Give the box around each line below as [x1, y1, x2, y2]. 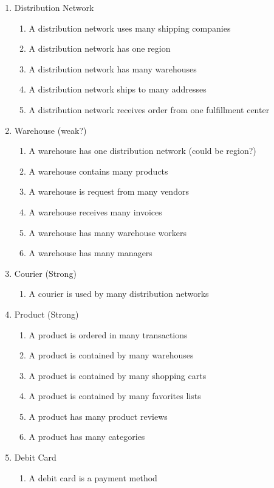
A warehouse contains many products [29, 164, 168, 177]
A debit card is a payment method [29, 471, 157, 484]
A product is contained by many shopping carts [29, 369, 207, 382]
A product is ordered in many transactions [29, 328, 188, 341]
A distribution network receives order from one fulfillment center [29, 103, 270, 116]
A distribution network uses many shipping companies [29, 21, 231, 34]
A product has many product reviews [29, 410, 168, 422]
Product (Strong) [14, 307, 79, 320]
